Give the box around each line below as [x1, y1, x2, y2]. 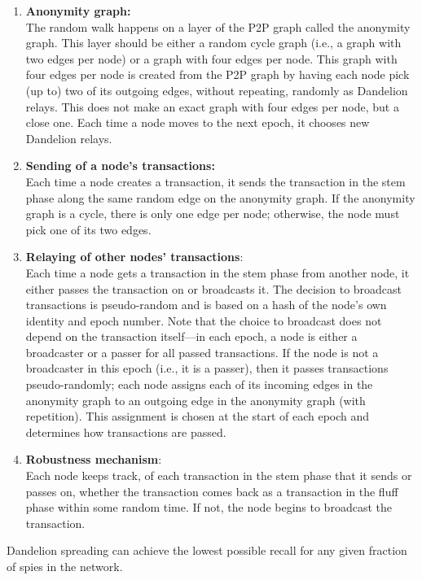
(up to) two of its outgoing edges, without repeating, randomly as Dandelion [25, 81, 408, 98]
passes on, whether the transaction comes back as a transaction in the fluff [25, 482, 398, 499]
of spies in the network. [7, 558, 123, 574]
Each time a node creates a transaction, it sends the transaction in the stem [25, 172, 406, 190]
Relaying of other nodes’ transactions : [25, 248, 244, 265]
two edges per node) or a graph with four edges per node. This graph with [25, 50, 398, 67]
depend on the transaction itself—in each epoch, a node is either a [25, 328, 358, 345]
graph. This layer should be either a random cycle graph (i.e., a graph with [25, 34, 402, 51]
